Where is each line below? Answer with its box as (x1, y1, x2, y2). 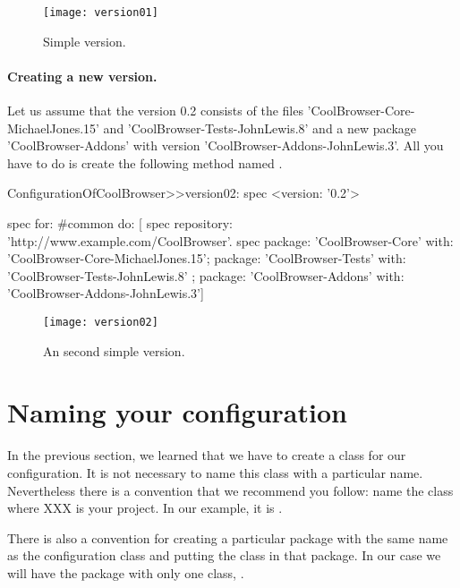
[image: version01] (43, 6, 158, 19)
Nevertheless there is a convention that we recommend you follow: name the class (7, 481, 454, 499)
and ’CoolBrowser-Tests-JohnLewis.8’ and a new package (103, 118, 416, 137)
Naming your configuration (7, 394, 347, 430)
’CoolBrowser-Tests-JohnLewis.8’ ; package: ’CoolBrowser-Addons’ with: (7, 266, 405, 285)
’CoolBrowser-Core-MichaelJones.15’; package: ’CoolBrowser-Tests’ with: (7, 249, 406, 268)
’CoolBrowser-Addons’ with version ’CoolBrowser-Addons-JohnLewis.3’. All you (7, 136, 444, 155)
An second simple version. (43, 341, 185, 360)
